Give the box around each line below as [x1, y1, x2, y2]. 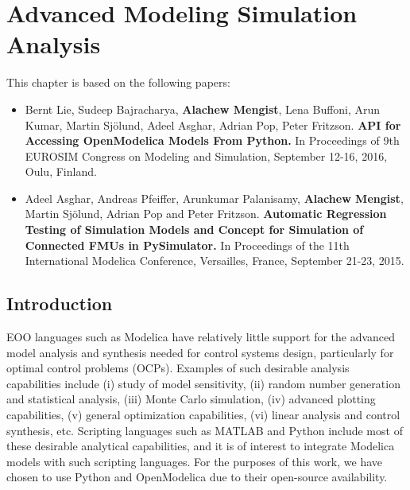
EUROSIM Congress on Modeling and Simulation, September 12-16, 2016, [25, 147, 388, 164]
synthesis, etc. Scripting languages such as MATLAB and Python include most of [6, 422, 403, 438]
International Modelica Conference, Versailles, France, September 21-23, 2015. [25, 252, 404, 269]
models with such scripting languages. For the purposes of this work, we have [6, 453, 382, 469]
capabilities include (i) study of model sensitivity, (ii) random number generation [6, 375, 400, 391]
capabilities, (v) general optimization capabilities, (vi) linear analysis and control [6, 406, 400, 423]
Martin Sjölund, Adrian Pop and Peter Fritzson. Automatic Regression [25, 205, 387, 222]
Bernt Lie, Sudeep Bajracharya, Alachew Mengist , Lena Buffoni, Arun [25, 100, 381, 117]
